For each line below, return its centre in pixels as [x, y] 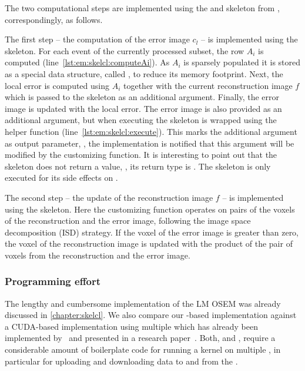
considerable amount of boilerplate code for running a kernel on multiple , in [143, 350]
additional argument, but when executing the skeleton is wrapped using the [141, 120]
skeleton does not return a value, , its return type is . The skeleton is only [138, 166]
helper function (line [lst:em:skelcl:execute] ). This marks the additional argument [151, 131]
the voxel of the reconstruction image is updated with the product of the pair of [149, 244]
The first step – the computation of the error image [97, 39]
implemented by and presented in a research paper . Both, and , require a [140, 338]
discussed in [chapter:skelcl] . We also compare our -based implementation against [151, 315]
